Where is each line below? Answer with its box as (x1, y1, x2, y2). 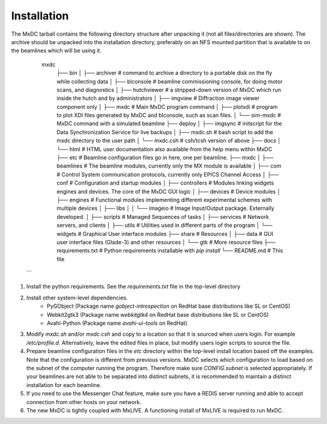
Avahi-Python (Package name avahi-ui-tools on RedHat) (47, 319, 188, 327)
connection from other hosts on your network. (26, 398, 142, 405)
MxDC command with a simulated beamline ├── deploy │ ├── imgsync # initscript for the (56, 120, 282, 127)
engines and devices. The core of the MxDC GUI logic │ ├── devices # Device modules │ (56, 188, 281, 195)
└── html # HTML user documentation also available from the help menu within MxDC (56, 145, 272, 152)
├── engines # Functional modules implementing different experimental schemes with (56, 196, 272, 203)
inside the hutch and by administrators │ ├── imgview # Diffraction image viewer (56, 94, 260, 102)
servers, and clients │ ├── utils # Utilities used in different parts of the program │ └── (56, 221, 272, 229)
